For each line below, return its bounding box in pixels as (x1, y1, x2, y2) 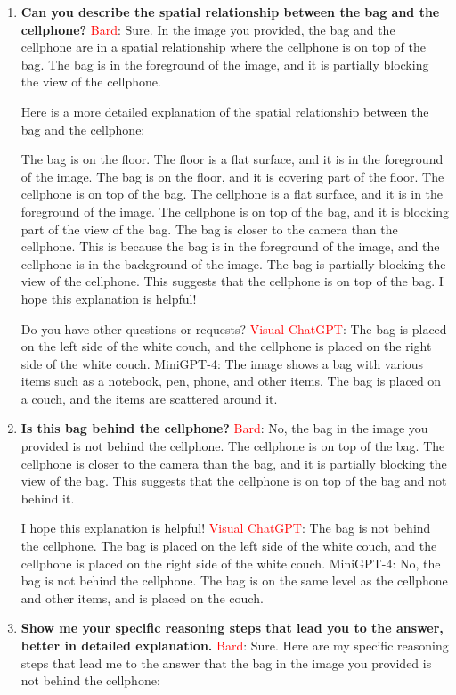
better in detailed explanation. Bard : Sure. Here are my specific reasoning (20, 636, 449, 654)
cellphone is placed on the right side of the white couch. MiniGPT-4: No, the (20, 553, 441, 572)
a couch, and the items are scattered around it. (20, 388, 278, 407)
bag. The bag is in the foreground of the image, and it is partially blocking (20, 54, 429, 73)
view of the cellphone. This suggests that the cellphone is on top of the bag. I (20, 272, 444, 290)
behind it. (20, 488, 75, 507)
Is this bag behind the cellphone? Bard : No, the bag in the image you (20, 419, 428, 437)
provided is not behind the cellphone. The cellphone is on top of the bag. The (20, 437, 445, 455)
